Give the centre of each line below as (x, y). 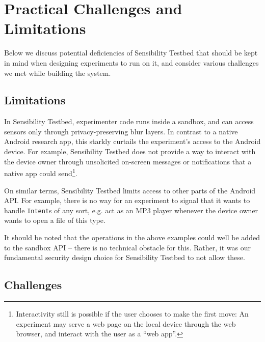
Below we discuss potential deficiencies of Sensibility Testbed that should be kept (131, 53)
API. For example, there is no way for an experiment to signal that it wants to (127, 200)
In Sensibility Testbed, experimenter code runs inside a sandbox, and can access (129, 121)
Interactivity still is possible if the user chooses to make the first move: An (132, 313)
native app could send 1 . (41, 172)
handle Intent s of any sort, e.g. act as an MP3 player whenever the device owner (131, 210)
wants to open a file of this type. (55, 220)
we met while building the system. (58, 73)
